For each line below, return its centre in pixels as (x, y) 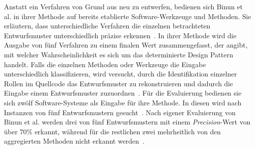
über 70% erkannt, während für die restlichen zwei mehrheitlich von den (113, 131)
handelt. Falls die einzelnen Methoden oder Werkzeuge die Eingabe (105, 64)
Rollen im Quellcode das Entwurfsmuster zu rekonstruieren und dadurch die (119, 83)
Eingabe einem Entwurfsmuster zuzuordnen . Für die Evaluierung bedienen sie (123, 93)
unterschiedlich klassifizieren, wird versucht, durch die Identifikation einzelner (121, 74)
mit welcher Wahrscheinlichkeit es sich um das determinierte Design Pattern (119, 54)
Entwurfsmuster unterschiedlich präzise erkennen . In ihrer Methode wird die (120, 35)
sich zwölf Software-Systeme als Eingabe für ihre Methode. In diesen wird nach (123, 102)
